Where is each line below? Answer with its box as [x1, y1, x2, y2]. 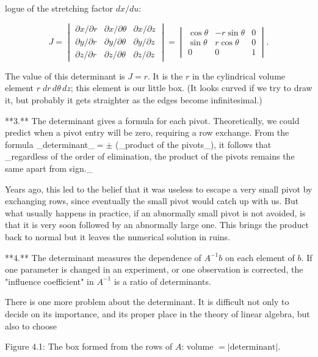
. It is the [148, 69, 183, 82]
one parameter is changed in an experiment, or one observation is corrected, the [5, 263, 303, 276]
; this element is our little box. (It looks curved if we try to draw [70, 81, 313, 94]
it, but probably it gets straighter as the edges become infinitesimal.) [5, 94, 262, 106]
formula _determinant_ [5, 138, 95, 150]
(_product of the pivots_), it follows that [115, 138, 272, 150]
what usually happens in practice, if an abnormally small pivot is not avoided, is [5, 206, 306, 219]
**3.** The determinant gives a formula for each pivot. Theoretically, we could [5, 114, 300, 127]
